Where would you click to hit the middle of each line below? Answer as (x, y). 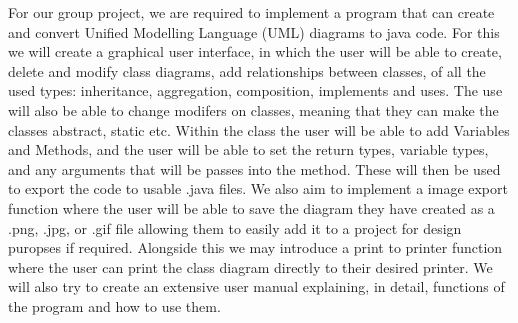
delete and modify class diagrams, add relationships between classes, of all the (247, 70)
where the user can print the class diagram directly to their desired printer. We (250, 266)
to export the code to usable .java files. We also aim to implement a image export (258, 188)
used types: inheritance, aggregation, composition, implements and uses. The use (255, 90)
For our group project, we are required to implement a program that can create (251, 12)
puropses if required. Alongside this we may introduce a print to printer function (255, 247)
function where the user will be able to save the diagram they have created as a (251, 207)
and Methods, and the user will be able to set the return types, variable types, (248, 149)
